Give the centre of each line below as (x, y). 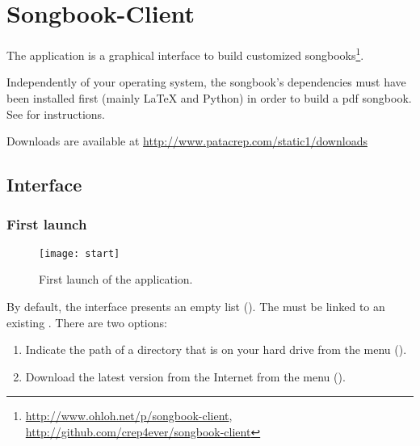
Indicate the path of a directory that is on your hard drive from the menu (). (216, 349)
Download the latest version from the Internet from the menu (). (185, 376)
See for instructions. (56, 114)
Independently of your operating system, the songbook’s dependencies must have (206, 82)
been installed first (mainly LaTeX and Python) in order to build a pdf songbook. (209, 97)
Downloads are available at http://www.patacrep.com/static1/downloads (187, 141)
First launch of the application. (116, 279)
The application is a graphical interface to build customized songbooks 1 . (185, 54)
